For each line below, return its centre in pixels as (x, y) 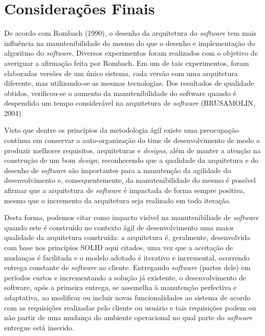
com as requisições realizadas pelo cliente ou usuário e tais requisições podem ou (130, 307)
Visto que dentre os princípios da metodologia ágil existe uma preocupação (122, 130)
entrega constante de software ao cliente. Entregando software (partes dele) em (127, 267)
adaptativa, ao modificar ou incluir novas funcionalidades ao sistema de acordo (127, 297)
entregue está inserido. (39, 327)
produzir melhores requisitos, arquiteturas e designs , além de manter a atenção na (132, 150)
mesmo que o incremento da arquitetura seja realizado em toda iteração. (118, 200)
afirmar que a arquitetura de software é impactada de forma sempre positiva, (125, 190)
